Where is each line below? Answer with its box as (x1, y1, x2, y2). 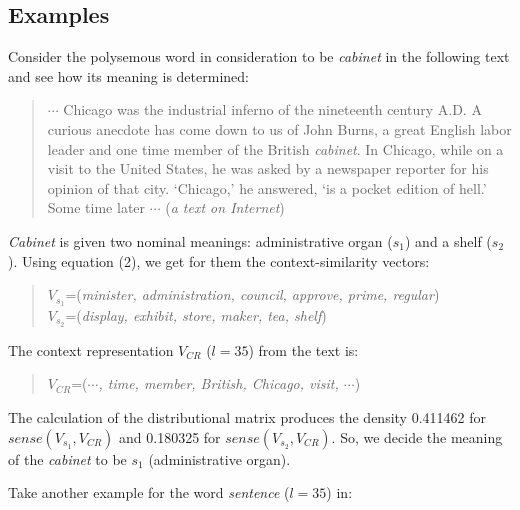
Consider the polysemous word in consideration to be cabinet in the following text (8, 46, 510, 67)
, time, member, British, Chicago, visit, (98, 373, 339, 394)
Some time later (47, 197, 146, 218)
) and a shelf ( (405, 230, 492, 251)
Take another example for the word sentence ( (8, 482, 290, 503)
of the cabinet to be (8, 448, 127, 469)
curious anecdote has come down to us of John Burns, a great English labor (47, 118, 512, 139)
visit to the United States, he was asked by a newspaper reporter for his (47, 158, 489, 179)
